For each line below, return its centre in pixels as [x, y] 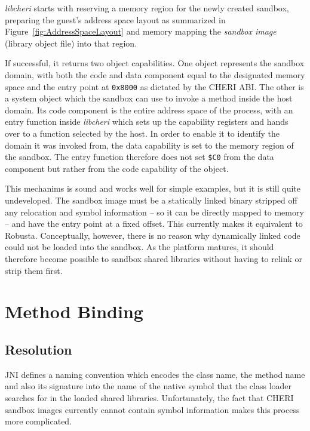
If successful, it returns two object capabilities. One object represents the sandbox [155, 63]
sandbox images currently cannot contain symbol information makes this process [152, 409]
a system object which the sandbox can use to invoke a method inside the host [149, 98]
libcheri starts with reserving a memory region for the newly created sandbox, [147, 8]
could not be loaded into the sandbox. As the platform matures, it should [139, 247]
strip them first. [34, 270]
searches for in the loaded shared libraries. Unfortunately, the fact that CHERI [149, 397]
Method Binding [74, 311]
